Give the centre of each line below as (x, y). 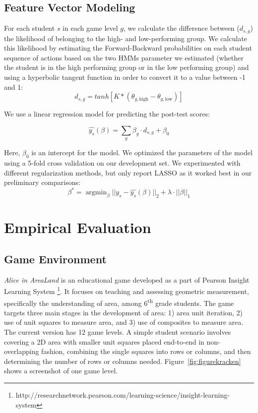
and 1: (14, 87)
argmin (96, 193)
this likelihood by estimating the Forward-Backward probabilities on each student (128, 48)
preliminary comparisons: (42, 182)
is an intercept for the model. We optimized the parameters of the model (142, 152)
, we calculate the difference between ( (182, 28)
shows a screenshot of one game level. (61, 371)
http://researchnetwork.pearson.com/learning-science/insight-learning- (123, 394)
